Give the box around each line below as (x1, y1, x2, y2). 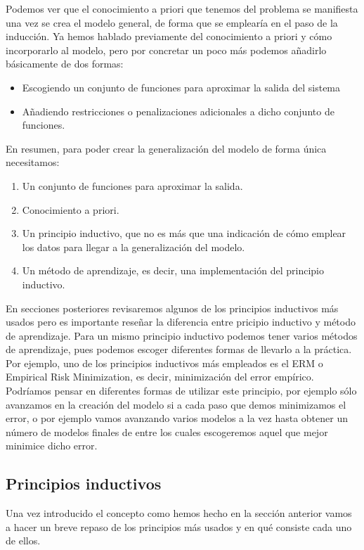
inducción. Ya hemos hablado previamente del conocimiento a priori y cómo (6, 29, 332, 44)
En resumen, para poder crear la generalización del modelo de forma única (6, 141, 327, 155)
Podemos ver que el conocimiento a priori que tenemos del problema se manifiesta (6, 1, 358, 15)
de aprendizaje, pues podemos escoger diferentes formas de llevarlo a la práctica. (6, 342, 352, 357)
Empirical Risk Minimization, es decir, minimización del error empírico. (6, 369, 314, 384)
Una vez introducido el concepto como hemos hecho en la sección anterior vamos (6, 506, 352, 520)
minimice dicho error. (6, 438, 98, 453)
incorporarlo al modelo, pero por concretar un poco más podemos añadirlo (6, 42, 327, 57)
